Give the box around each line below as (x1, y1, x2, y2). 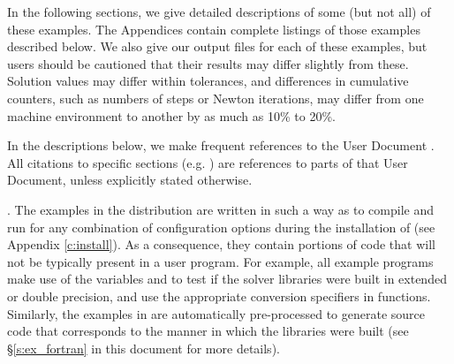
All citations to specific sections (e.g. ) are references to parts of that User (7, 153, 408, 171)
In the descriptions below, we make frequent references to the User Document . (7, 136, 435, 155)
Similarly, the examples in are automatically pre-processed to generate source (7, 304, 426, 322)
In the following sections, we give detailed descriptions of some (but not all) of (7, 3, 431, 20)
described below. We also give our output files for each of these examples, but (7, 37, 428, 56)
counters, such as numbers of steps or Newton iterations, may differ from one (7, 88, 424, 107)
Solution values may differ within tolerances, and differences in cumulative (7, 72, 409, 90)
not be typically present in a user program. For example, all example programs (7, 252, 434, 270)
